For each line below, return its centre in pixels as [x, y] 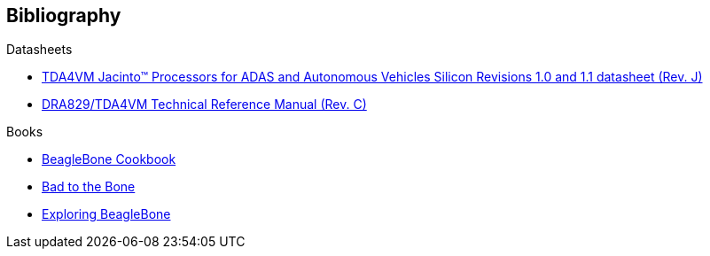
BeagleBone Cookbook [109, 159]
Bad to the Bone [89, 187]
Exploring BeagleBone [106, 214]
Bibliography [64, 16]
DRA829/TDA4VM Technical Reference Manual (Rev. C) [204, 105]
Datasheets [39, 50]
